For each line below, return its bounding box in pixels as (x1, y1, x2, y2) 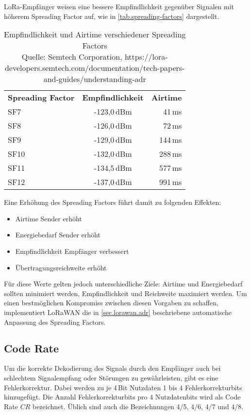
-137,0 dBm (94, 176, 132, 188)
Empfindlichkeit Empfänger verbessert (15, 246, 129, 256)
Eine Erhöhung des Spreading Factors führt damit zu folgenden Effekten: (4, 197, 221, 207)
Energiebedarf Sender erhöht (15, 230, 100, 240)
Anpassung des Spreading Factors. (4, 316, 106, 327)
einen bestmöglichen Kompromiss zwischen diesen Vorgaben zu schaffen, (4, 298, 218, 308)
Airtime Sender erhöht (15, 213, 82, 223)
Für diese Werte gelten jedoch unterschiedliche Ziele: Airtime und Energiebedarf (4, 279, 243, 289)
